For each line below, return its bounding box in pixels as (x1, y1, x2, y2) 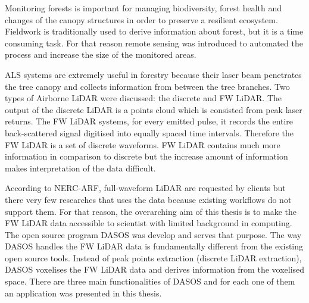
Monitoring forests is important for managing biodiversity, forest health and (5, 2, 282, 14)
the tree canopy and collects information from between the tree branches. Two (5, 80, 290, 92)
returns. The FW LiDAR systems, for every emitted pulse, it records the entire (5, 115, 294, 127)
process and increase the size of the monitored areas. (5, 48, 196, 61)
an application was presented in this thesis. (5, 286, 162, 299)
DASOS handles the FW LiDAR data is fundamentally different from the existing (5, 240, 304, 252)
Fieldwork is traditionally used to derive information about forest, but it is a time (5, 25, 304, 38)
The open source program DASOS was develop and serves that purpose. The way (5, 228, 302, 240)
